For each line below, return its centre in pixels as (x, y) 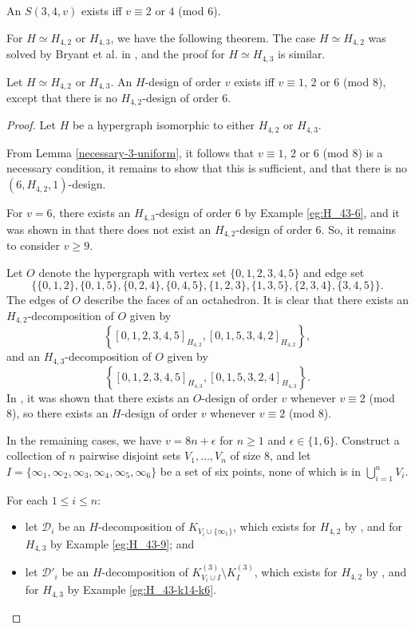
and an (24, 356)
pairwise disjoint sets (130, 455)
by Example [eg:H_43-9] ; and (123, 543)
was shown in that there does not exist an (109, 229)
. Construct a (367, 439)
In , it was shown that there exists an (98, 397)
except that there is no (62, 97)
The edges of (38, 300)
